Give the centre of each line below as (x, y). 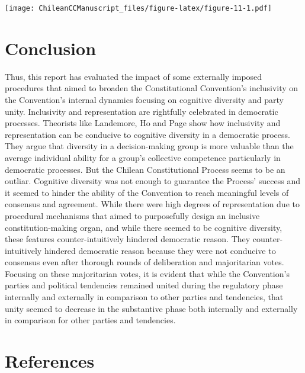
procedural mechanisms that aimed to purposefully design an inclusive (132, 215)
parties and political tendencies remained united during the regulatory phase (144, 285)
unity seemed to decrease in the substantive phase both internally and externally (151, 308)
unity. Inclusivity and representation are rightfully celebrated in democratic (142, 111)
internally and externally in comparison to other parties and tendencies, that (144, 297)
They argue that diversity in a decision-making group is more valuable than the (149, 146)
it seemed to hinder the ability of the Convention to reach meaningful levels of (147, 192)
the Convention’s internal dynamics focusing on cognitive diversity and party (145, 99)
